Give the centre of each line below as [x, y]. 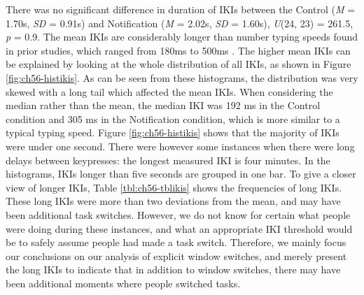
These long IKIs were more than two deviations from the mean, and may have [173, 201]
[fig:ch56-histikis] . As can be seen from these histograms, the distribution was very [182, 77]
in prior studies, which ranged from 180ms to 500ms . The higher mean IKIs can [178, 50]
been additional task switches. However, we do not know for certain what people [178, 214]
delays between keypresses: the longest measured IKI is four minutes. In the [168, 160]
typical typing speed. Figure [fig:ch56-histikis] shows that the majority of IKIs [173, 132]
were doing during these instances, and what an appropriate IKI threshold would [179, 228]
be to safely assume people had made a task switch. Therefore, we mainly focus [176, 242]
